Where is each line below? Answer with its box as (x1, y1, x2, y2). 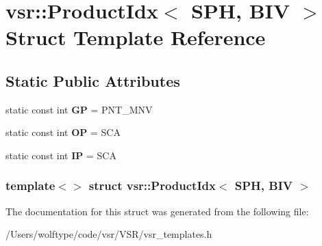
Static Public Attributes (5, 70, 180, 91)
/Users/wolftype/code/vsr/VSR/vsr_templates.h (5, 227, 212, 241)
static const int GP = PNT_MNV (5, 102, 153, 116)
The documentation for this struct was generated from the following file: (5, 204, 309, 218)
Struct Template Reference (5, 23, 266, 51)
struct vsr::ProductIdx (88, 177, 216, 194)
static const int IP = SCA (5, 148, 116, 162)
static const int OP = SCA (5, 125, 121, 139)
